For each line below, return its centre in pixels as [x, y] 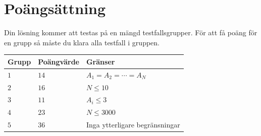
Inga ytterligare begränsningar [133, 125]
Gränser [100, 61]
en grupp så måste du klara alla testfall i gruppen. [82, 42]
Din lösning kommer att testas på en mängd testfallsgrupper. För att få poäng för [131, 32]
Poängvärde [59, 61]
